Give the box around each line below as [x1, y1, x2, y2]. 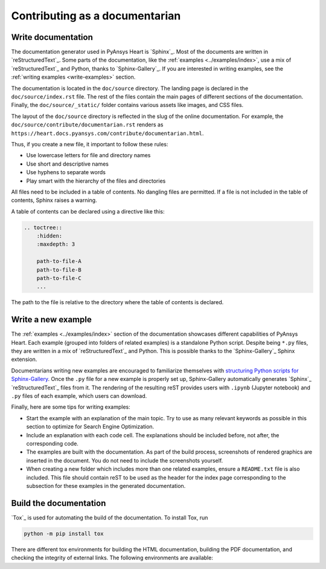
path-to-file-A [36, 258, 81, 265]
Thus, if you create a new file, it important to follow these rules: [11, 140, 168, 148]
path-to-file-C [36, 275, 81, 282]
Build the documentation [11, 498, 106, 508]
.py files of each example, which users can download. [11, 392, 147, 400]
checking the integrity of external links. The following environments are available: [11, 554, 214, 562]
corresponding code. [26, 440, 78, 447]
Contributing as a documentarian [11, 9, 181, 22]
